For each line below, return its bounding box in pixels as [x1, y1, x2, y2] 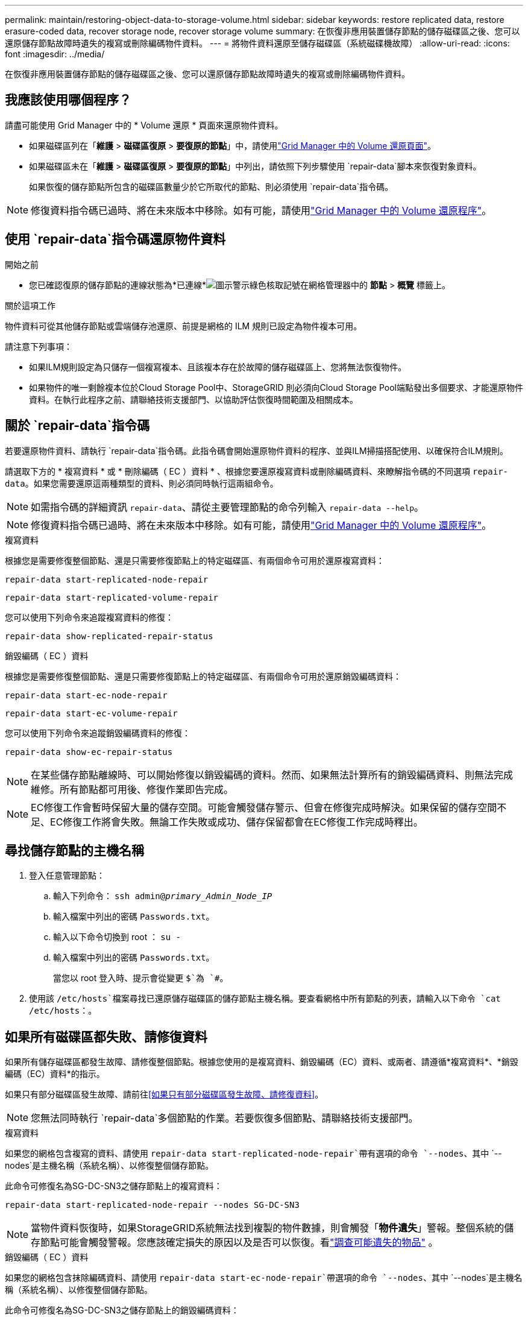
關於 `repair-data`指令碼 [5, 418, 150, 434]
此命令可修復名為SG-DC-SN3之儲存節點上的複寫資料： [5, 1181, 222, 1192]
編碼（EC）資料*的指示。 [5, 1069, 105, 1079]
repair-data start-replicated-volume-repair [5, 592, 219, 602]
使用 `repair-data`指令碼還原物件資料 [5, 232, 226, 247]
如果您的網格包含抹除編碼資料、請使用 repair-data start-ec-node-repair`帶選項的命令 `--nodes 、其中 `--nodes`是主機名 [5, 1272, 523, 1283]
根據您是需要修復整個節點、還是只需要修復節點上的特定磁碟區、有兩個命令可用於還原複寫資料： [5, 555, 385, 566]
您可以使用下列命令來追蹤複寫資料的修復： [5, 611, 174, 622]
